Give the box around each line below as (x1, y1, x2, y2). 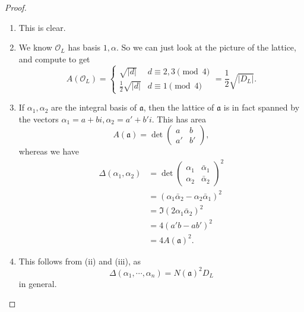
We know (18, 41, 52, 53)
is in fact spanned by (223, 101, 300, 114)
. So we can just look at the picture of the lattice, (116, 41, 296, 53)
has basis (68, 41, 101, 53)
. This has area (151, 112, 206, 125)
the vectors (18, 112, 59, 125)
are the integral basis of (51, 101, 137, 114)
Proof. (5, 1, 27, 13)
